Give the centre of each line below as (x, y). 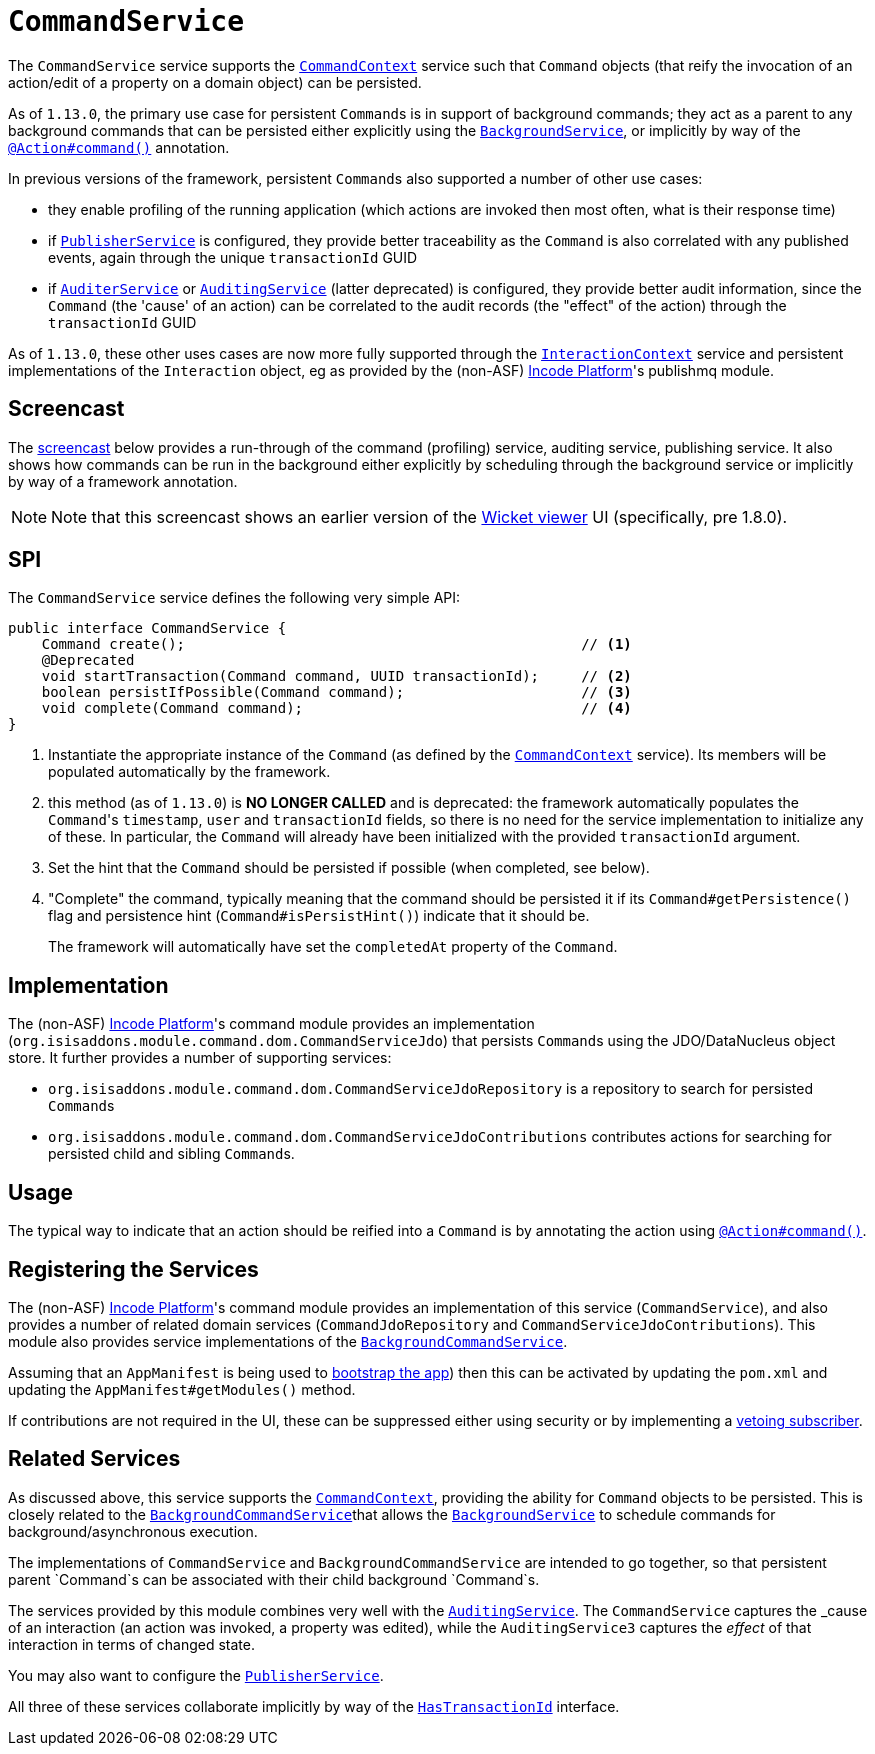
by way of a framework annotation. (123, 481)
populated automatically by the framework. (189, 772)
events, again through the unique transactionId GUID (233, 257)
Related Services (94, 1459)
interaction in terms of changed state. (131, 1644)
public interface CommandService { (147, 628)
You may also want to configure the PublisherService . (196, 1675)
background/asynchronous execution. (133, 1531)
